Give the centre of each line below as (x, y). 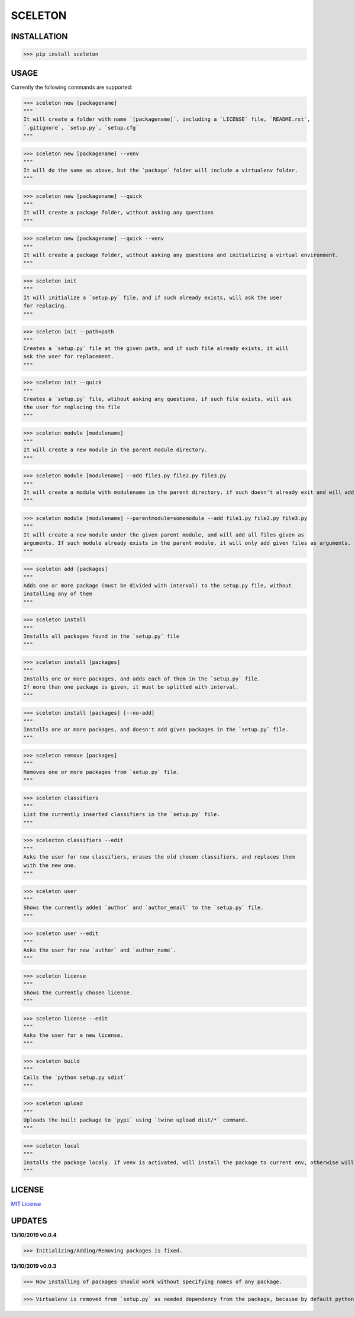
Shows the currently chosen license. (78, 992)
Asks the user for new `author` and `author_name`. (100, 950)
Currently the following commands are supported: (72, 87)
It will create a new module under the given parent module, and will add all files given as (164, 535)
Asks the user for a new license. (73, 1035)
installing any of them (58, 594)
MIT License (26, 1204)
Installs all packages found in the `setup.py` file (101, 636)
